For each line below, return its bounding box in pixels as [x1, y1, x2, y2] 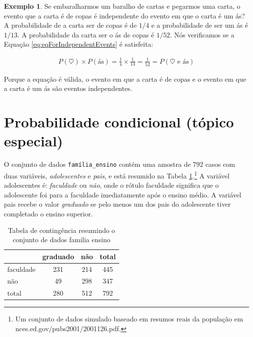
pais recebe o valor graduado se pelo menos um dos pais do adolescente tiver [4, 199, 231, 209]
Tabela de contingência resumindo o [8, 225, 115, 235]
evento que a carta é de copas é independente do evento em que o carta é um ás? [4, 10, 245, 20]
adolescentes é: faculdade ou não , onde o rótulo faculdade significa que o [4, 180, 219, 190]
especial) [4, 131, 63, 151]
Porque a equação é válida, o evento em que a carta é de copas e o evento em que [4, 73, 247, 84]
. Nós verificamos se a [170, 29, 235, 39]
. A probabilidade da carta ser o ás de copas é [18, 29, 154, 39]
